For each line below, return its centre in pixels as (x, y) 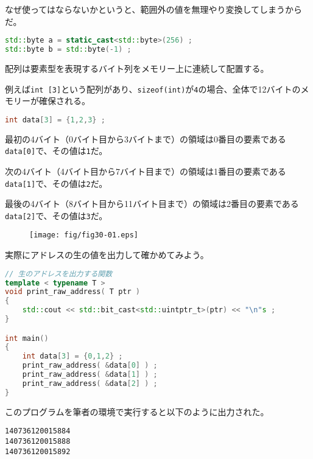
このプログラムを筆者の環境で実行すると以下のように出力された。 (137, 411)
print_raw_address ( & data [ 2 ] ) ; (90, 383)
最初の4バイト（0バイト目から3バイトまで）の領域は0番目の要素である (146, 138)
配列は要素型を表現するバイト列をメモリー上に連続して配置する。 (137, 68)
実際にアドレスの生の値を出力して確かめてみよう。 (107, 255)
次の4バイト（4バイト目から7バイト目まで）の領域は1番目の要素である (146, 171)
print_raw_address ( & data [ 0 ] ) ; (90, 366)
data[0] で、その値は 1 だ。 (56, 151)
